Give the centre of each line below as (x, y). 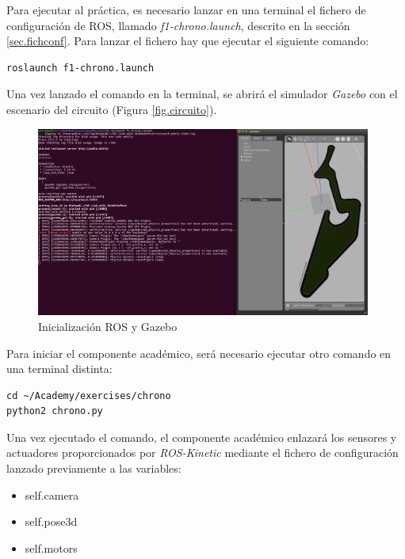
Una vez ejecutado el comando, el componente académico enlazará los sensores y (202, 437)
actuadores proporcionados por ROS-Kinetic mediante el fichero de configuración (202, 453)
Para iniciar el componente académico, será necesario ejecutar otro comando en (199, 353)
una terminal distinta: (59, 369)
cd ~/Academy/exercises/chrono (89, 395)
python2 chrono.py (55, 411)
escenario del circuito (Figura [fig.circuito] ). (112, 109)
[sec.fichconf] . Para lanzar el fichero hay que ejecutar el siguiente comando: (188, 41)
